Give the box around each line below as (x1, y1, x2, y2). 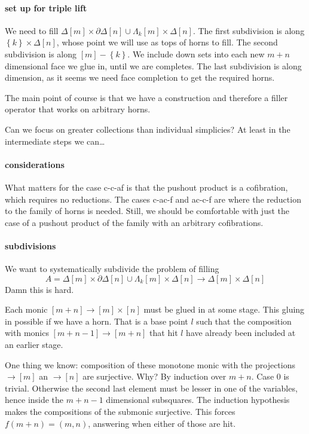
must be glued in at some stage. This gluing (143, 303, 305, 316)
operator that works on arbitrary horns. (5, 103, 151, 115)
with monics (5, 326, 49, 339)
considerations (5, 158, 65, 170)
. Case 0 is (251, 370, 289, 383)
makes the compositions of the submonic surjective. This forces (5, 405, 235, 418)
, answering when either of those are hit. (88, 417, 236, 429)
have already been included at (186, 326, 296, 339)
